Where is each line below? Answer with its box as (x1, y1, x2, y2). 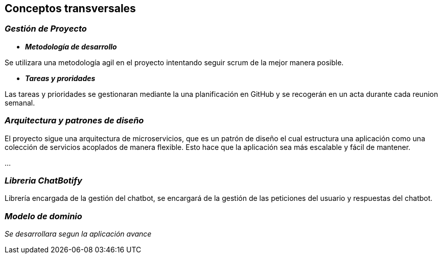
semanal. (5, 98, 35, 107)
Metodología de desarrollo (25, 42, 117, 51)
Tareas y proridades (25, 73, 96, 83)
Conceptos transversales (5, 2, 136, 15)
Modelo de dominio (5, 211, 82, 221)
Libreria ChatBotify (5, 175, 82, 186)
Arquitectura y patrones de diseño (5, 115, 144, 126)
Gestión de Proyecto (5, 23, 87, 34)
